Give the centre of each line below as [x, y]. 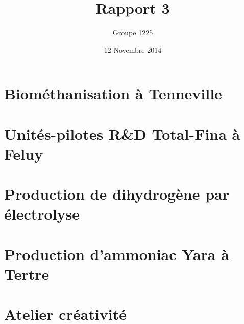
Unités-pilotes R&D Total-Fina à [122, 133]
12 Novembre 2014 [133, 49]
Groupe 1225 [133, 33]
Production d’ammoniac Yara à [117, 254]
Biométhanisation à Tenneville [113, 93]
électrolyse [42, 214]
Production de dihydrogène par [117, 194]
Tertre [27, 274]
